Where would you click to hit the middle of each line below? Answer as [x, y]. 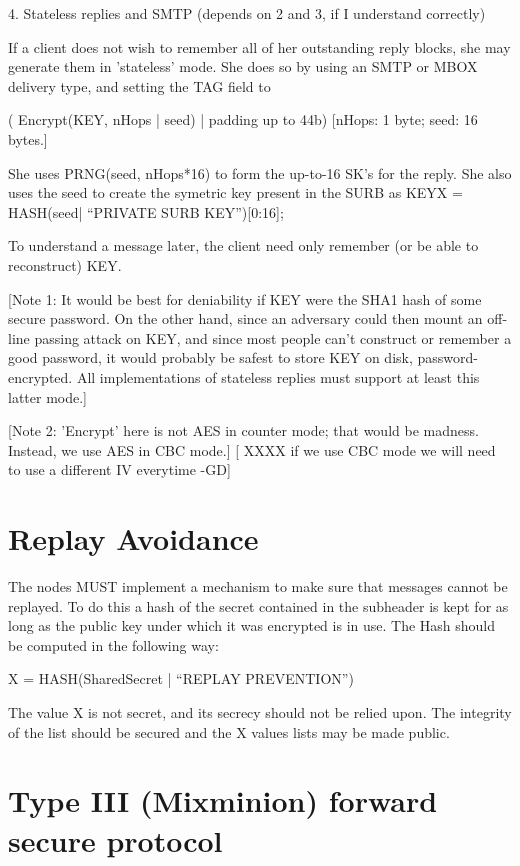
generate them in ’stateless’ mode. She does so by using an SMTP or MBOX [243, 66]
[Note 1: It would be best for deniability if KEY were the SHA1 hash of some [245, 298]
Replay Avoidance [133, 538]
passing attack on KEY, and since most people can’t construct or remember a [273, 337]
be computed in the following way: [113, 644]
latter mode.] [47, 396]
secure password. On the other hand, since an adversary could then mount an [245, 318]
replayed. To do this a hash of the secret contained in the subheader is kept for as [258, 605]
